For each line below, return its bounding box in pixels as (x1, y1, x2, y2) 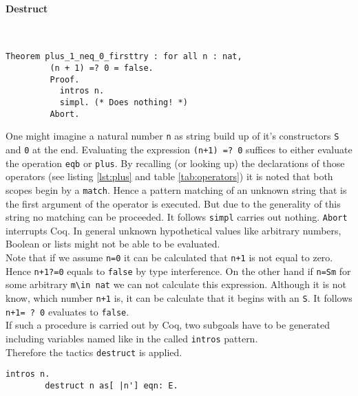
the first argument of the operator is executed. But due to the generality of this (6, 196, 341, 210)
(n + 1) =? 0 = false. (50, 63, 154, 74)
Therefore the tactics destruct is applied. (6, 344, 182, 359)
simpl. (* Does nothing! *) (59, 98, 188, 108)
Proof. (50, 74, 80, 85)
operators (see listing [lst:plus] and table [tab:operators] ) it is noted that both (6, 169, 333, 184)
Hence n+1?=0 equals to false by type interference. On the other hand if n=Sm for (6, 263, 351, 278)
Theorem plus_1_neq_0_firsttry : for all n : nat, (6, 52, 242, 62)
